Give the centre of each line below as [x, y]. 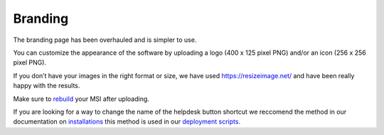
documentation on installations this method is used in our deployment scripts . [127, 121]
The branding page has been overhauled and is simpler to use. [105, 40]
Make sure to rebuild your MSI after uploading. [81, 99]
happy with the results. [47, 86]
